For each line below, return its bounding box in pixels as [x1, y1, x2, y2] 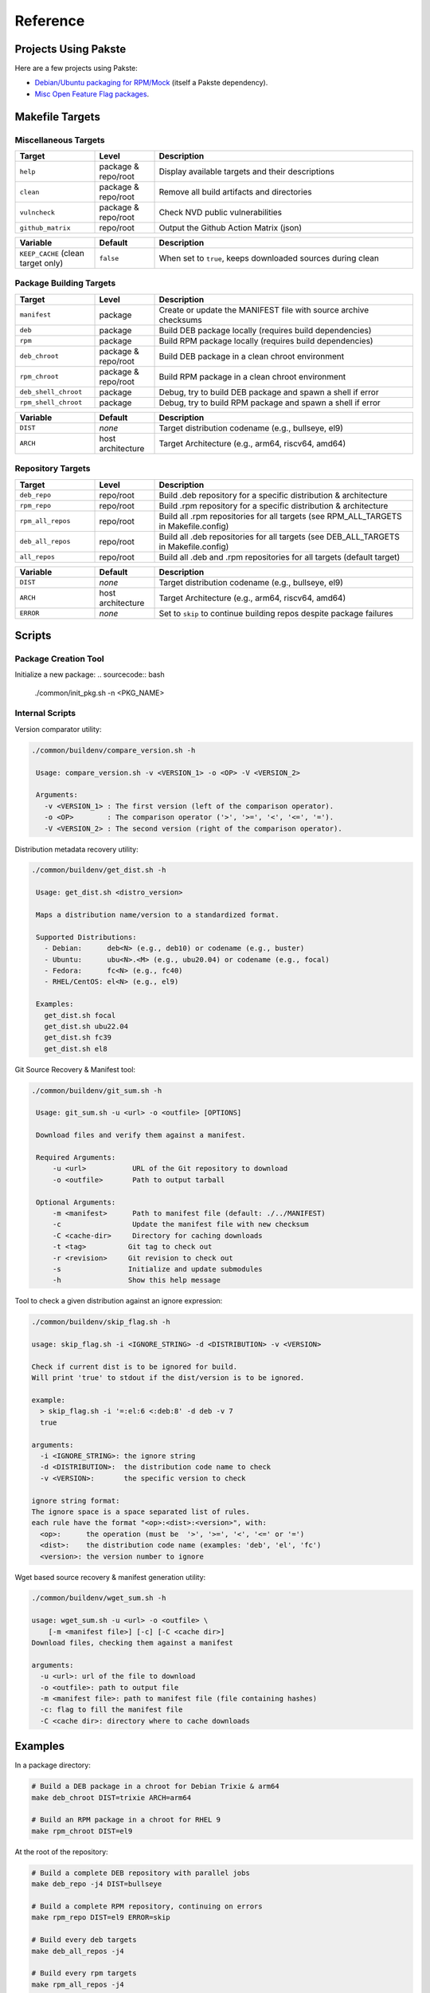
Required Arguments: [36, 1153, 116, 1162]
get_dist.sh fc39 [44, 1033, 111, 1042]
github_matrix [19, 223, 71, 232]
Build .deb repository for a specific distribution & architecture [158, 489, 388, 501]
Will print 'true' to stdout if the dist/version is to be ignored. [31, 1374, 305, 1382]
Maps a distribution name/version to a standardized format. [36, 910, 279, 920]
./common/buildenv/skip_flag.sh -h [31, 1318, 170, 1327]
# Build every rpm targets [31, 1969, 137, 1978]
